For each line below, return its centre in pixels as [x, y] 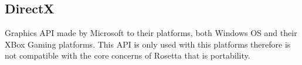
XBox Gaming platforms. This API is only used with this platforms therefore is [148, 44]
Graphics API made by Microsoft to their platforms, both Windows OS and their [151, 33]
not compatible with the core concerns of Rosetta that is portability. [128, 55]
